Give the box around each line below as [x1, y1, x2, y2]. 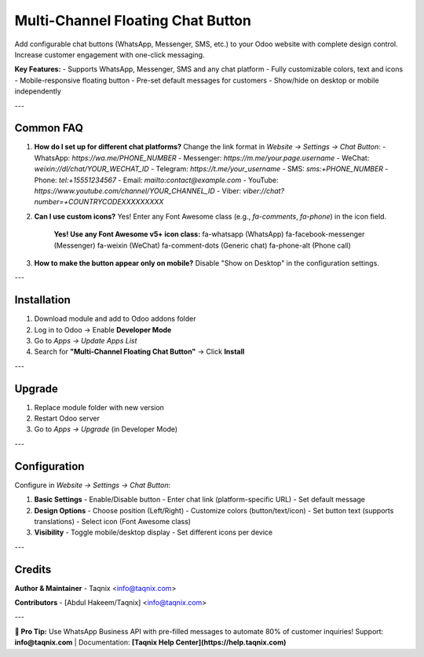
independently [14, 86, 62, 96]
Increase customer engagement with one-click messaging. [14, 50, 205, 59]
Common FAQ [14, 122, 84, 135]
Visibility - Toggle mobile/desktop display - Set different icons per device [34, 527, 273, 538]
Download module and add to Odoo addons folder [34, 314, 196, 324]
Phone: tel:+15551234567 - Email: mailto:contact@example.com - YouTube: [34, 175, 279, 185]
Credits [14, 563, 52, 576]
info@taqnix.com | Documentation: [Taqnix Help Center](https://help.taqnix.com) [14, 637, 287, 648]
